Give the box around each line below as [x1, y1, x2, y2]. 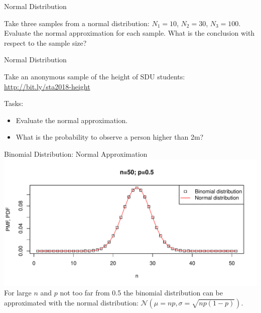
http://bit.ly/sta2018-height [4, 81, 90, 91]
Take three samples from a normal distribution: [4, 18, 150, 28]
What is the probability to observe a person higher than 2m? [16, 132, 204, 142]
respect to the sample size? [4, 37, 87, 48]
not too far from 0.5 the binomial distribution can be [60, 287, 223, 298]
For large [4, 287, 32, 298]
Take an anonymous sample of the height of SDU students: [4, 71, 185, 81]
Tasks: [4, 98, 24, 109]
